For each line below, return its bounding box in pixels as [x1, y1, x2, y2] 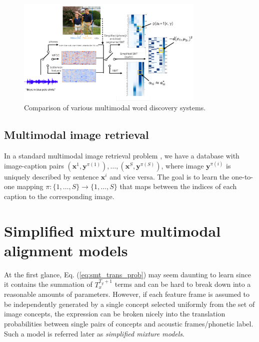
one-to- [231, 171, 253, 182]
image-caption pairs [4, 160, 64, 170]
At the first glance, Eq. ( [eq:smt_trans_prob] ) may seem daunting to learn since [4, 269, 251, 279]
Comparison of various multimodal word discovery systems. [24, 102, 206, 113]
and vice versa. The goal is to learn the [109, 171, 229, 182]
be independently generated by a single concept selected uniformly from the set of [4, 298, 255, 309]
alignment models [4, 240, 128, 260]
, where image [161, 160, 204, 170]
